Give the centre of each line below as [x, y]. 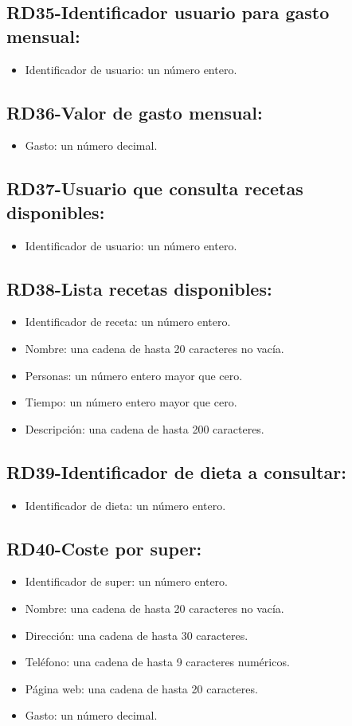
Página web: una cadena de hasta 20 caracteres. [141, 688]
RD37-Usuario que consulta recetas [155, 188]
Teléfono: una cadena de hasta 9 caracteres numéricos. [157, 662]
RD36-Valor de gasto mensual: [135, 112]
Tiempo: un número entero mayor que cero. [131, 402]
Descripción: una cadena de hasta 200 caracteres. [145, 428]
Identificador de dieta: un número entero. [125, 505]
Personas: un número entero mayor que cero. [134, 375]
